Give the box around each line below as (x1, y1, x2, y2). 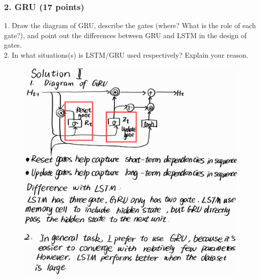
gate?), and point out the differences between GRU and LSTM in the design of (4, 30, 247, 40)
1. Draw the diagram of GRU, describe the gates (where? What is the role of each (4, 20, 256, 31)
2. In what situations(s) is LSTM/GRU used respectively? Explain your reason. (4, 50, 248, 60)
